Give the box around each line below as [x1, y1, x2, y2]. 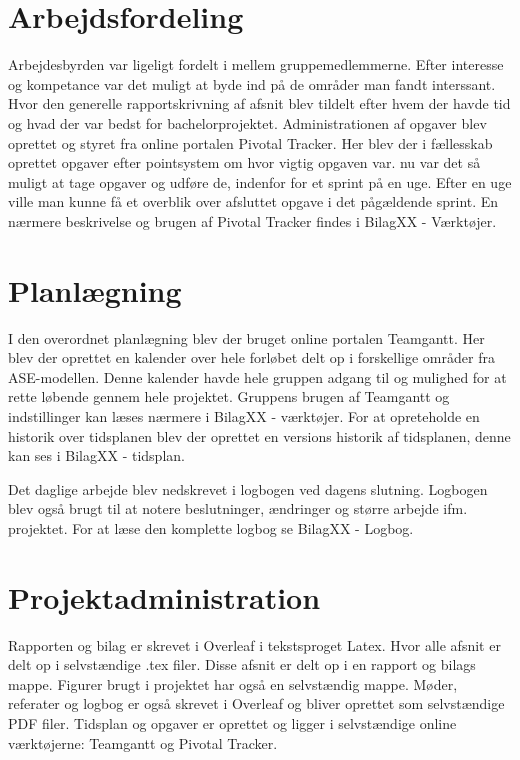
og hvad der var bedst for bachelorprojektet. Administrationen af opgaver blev [8, 112, 487, 133]
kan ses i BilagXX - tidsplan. [8, 445, 185, 466]
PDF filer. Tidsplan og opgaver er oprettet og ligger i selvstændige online [8, 713, 457, 734]
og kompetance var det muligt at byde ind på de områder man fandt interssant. [8, 73, 496, 94]
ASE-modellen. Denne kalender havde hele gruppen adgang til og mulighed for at [8, 366, 507, 387]
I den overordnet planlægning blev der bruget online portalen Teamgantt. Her [8, 327, 485, 348]
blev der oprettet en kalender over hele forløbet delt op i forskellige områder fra [8, 347, 495, 368]
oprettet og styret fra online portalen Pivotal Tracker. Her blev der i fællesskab [8, 132, 493, 153]
